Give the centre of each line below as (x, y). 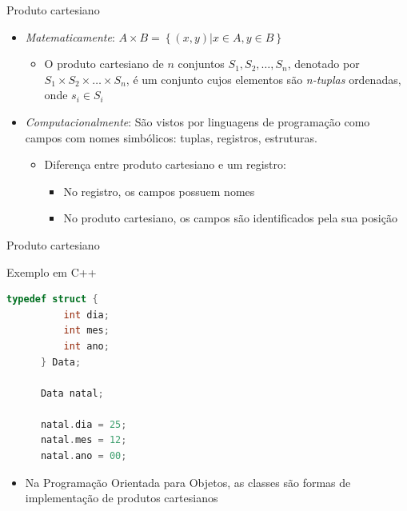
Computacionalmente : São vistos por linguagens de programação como (198, 121)
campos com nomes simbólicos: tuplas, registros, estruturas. (171, 137)
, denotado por (323, 64)
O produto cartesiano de (104, 64)
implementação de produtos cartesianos (122, 498)
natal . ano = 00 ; (84, 456)
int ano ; (86, 346)
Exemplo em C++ (52, 271)
